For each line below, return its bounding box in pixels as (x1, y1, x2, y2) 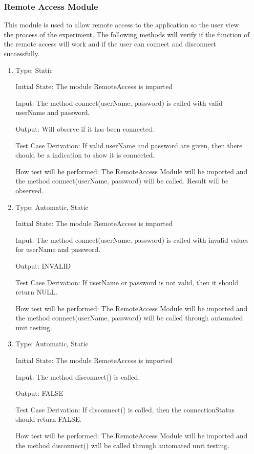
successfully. (4, 48, 40, 58)
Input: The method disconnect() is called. (15, 371, 140, 382)
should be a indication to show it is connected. (15, 150, 155, 160)
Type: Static (15, 65, 53, 75)
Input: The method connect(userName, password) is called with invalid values (15, 234, 249, 245)
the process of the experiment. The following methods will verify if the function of (4, 29, 250, 39)
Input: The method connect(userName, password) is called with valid (15, 97, 223, 108)
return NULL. (15, 287, 58, 297)
